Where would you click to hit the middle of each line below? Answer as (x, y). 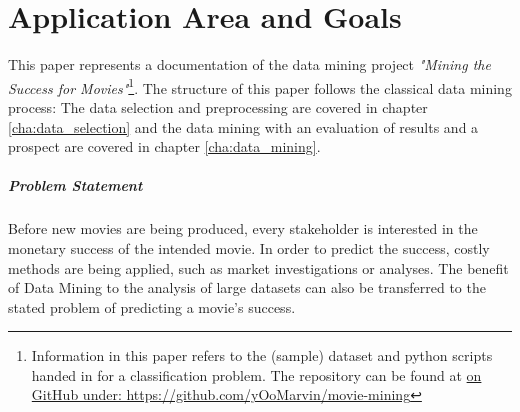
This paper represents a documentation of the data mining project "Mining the (249, 64)
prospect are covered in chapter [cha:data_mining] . (164, 146)
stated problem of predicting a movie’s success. (152, 306)
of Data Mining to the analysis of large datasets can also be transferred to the (247, 287)
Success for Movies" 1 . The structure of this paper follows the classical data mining (260, 86)
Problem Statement (75, 185)
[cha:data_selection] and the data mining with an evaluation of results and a (243, 126)
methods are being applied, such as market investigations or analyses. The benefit (258, 267)
